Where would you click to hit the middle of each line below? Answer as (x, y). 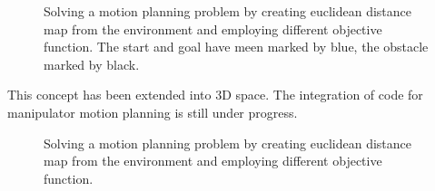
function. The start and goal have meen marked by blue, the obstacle (236, 47)
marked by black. (92, 64)
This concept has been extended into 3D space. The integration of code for (215, 95)
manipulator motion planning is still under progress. (153, 112)
